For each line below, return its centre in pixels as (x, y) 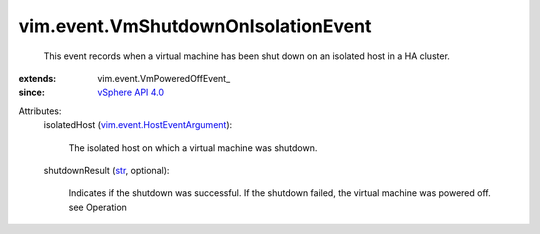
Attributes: (40, 111)
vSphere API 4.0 (131, 92)
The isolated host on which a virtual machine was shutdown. (193, 147)
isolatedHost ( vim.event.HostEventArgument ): (138, 125)
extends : (37, 78)
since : (31, 92)
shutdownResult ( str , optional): (106, 170)
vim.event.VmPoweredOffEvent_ (164, 78)
